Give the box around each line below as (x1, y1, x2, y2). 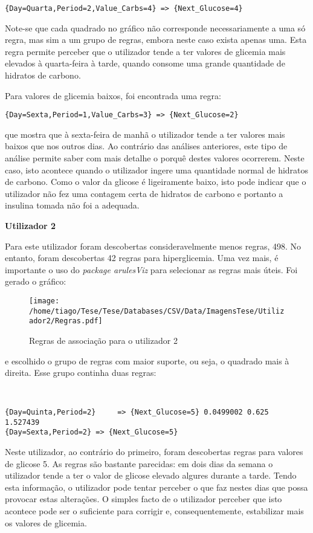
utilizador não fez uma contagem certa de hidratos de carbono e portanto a (5, 187, 283, 199)
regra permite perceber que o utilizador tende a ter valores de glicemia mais (5, 45, 286, 57)
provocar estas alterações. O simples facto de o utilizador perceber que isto (5, 493, 282, 505)
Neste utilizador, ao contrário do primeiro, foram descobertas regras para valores (5, 445, 303, 458)
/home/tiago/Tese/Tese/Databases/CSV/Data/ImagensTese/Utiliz (29, 306, 285, 315)
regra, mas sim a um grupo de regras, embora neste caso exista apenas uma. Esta (5, 33, 307, 46)
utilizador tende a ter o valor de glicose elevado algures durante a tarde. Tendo (5, 469, 297, 482)
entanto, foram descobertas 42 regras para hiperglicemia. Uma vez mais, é (5, 251, 279, 264)
